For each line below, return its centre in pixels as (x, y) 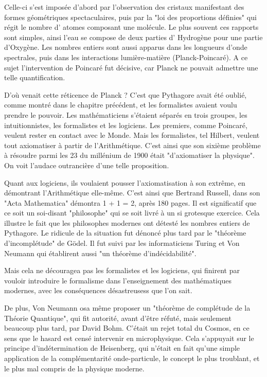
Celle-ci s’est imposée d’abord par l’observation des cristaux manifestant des (124, 7)
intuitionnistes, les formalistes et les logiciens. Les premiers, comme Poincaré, (126, 125)
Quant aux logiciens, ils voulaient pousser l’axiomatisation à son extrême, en (125, 182)
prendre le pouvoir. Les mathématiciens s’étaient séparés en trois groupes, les (126, 114)
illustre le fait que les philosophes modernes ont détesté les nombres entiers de (127, 222)
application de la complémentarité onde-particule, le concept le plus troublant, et (132, 358)
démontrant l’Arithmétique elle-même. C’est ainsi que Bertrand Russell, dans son (132, 193)
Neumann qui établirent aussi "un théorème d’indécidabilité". (100, 253)
